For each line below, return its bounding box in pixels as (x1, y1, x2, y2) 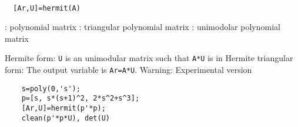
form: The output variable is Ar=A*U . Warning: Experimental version (5, 63, 252, 76)
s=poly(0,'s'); (21, 84, 81, 93)
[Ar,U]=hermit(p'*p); (21, 104, 106, 113)
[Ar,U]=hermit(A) (13, 4, 81, 12)
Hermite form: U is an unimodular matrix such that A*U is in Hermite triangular (5, 52, 293, 64)
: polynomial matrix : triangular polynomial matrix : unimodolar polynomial (5, 21, 280, 33)
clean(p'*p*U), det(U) (21, 113, 110, 122)
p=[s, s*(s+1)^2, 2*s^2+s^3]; (21, 94, 140, 103)
